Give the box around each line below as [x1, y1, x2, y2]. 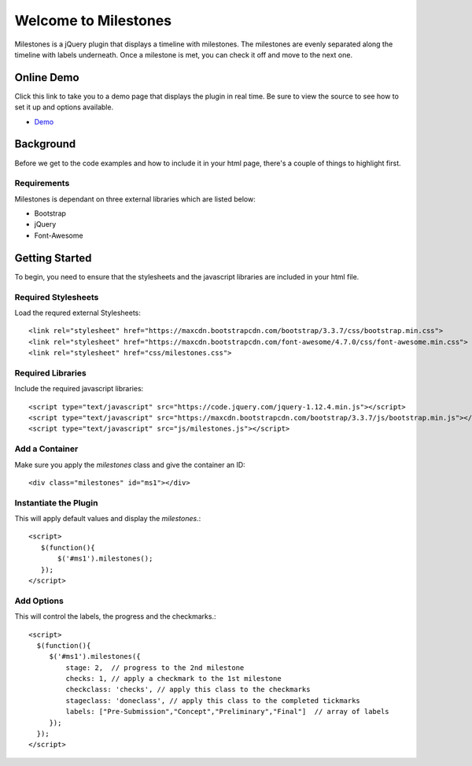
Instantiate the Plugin [14, 497, 98, 508]
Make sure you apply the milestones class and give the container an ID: [14, 460, 245, 469]
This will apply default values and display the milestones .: [14, 514, 201, 524]
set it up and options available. [14, 102, 114, 112]
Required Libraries [14, 367, 87, 378]
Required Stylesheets [14, 291, 99, 302]
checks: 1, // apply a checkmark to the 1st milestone [65, 674, 282, 683]
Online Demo [14, 71, 79, 84]
